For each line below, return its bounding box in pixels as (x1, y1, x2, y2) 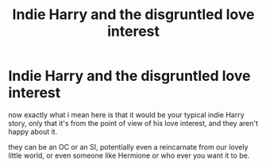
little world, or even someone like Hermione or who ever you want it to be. (8, 151, 250, 160)
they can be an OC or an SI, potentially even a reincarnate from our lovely (8, 142, 249, 151)
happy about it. (8, 127, 58, 136)
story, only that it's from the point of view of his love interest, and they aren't (8, 118, 259, 128)
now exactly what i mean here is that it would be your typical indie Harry (8, 109, 245, 120)
